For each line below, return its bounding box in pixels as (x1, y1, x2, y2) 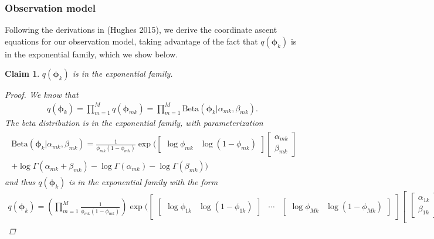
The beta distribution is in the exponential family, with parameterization (5, 116, 263, 128)
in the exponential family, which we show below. (5, 47, 178, 60)
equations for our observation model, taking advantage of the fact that (5, 35, 258, 47)
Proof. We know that (5, 88, 79, 101)
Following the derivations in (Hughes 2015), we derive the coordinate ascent (5, 23, 277, 36)
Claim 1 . (5, 67, 40, 80)
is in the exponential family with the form (69, 176, 218, 188)
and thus (5, 176, 36, 188)
